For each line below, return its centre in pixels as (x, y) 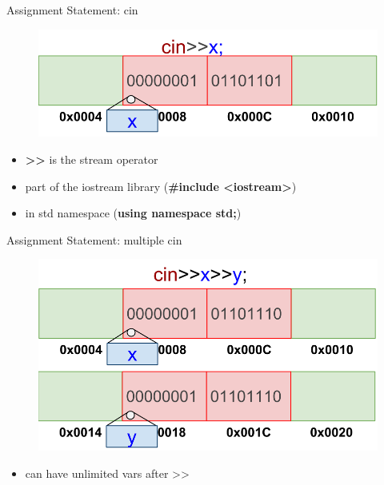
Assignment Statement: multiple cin (94, 239)
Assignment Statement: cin (72, 10)
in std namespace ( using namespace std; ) (133, 213)
